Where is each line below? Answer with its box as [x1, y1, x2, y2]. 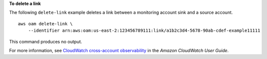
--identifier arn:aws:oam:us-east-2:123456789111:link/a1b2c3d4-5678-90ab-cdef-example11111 [28, 28, 261, 34]
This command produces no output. [9, 39, 83, 44]
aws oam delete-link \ [18, 21, 73, 26]
